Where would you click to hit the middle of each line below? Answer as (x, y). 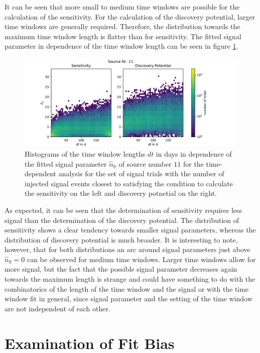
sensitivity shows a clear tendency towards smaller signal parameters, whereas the (130, 230)
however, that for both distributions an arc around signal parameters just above (127, 249)
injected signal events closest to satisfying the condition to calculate (129, 183)
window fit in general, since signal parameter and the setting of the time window (128, 299)
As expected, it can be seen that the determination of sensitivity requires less (123, 210)
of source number (145, 163)
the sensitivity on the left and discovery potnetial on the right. (121, 193)
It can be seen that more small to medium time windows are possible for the (122, 7)
